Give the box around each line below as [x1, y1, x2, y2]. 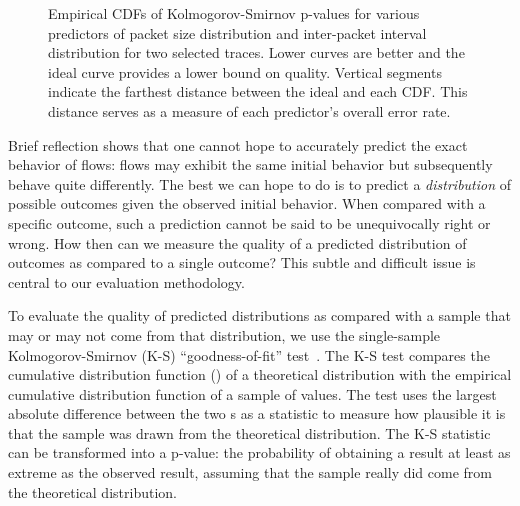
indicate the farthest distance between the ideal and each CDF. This [48, 81, 468, 102]
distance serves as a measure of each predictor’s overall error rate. [48, 100, 451, 121]
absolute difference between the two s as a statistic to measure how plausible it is [8, 403, 506, 424]
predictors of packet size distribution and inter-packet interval [48, 22, 427, 43]
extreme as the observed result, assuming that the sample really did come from [8, 462, 492, 483]
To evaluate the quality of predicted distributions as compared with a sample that [8, 305, 511, 326]
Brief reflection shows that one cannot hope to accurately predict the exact [8, 134, 468, 155]
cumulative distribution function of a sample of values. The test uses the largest [8, 383, 497, 404]
